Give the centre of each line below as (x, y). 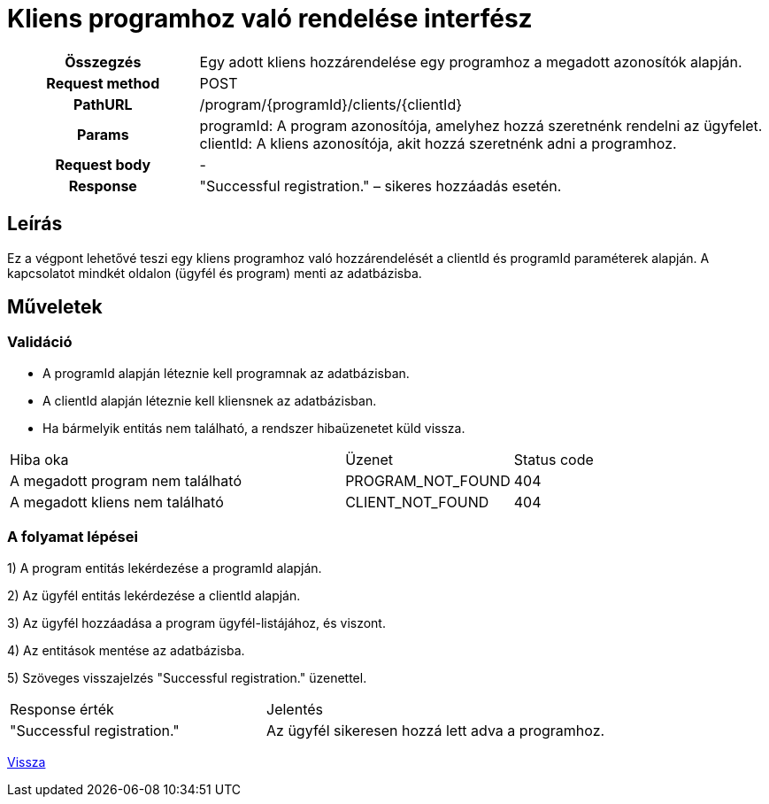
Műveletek (55, 307)
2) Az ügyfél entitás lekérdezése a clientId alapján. (154, 595)
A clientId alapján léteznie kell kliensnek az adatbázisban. (210, 400)
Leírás (35, 224)
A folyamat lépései (73, 537)
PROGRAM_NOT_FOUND (428, 480)
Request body (103, 164)
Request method (103, 83)
